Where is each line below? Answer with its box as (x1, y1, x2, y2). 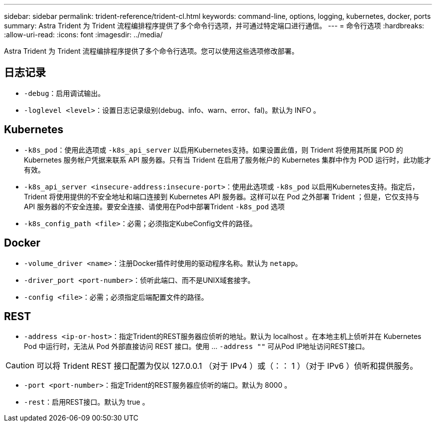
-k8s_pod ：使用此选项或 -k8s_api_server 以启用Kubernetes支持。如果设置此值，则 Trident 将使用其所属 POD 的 (24, 145, 403, 154)
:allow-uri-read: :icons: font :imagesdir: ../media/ (4, 30, 163, 39)
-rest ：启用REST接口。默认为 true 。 (24, 398, 149, 407)
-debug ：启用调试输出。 (24, 88, 105, 97)
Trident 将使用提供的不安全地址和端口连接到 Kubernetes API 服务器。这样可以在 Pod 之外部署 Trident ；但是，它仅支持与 (24, 192, 420, 201)
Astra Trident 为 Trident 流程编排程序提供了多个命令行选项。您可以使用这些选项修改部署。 (4, 47, 299, 55)
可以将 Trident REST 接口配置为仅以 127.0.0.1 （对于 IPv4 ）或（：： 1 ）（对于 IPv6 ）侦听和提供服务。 (36, 361, 418, 371)
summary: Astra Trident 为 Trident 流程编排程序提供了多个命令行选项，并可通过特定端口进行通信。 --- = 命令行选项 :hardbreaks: (4, 21, 425, 30)
